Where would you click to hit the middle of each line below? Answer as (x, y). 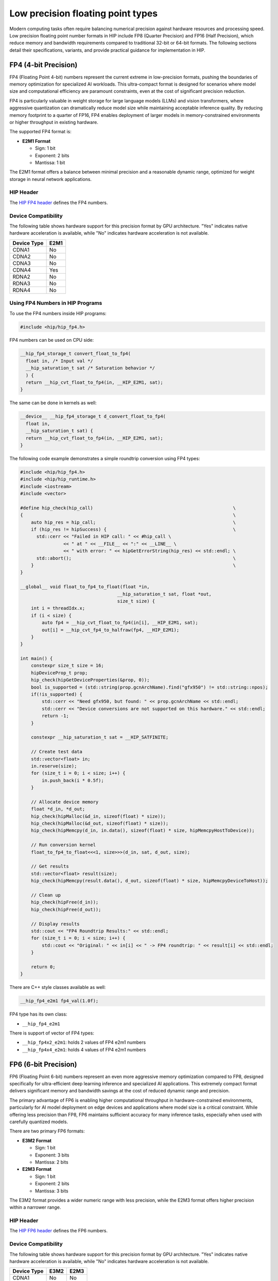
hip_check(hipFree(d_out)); (66, 909)
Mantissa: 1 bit (50, 162)
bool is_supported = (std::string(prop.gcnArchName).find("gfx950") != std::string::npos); (149, 687)
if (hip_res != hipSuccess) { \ (133, 530)
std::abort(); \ (136, 558)
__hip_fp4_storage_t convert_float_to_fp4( (76, 354)
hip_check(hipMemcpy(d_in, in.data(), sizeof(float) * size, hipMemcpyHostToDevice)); (143, 831)
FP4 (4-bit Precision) (43, 65)
